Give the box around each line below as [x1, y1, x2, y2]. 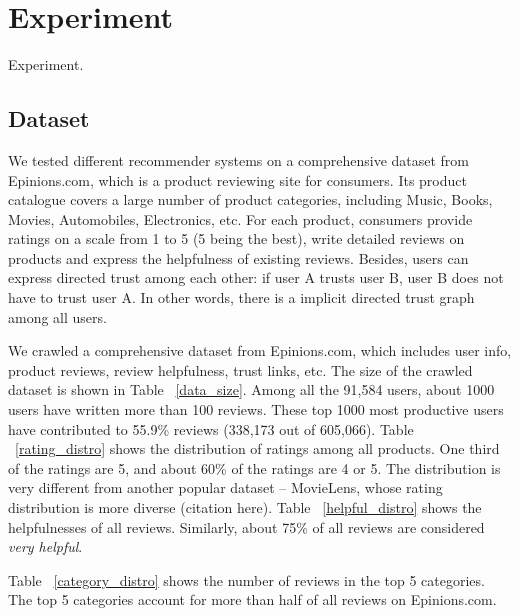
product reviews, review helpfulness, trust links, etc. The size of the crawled [8, 359, 473, 380]
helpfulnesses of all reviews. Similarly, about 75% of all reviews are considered [8, 516, 485, 537]
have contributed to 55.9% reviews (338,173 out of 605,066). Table [8, 418, 414, 439]
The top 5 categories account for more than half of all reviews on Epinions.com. [8, 589, 497, 610]
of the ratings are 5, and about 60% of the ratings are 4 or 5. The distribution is [8, 457, 501, 478]
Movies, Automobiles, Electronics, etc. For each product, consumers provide [8, 208, 473, 229]
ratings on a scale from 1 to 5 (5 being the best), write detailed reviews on [8, 228, 465, 249]
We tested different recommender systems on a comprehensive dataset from [8, 149, 470, 170]
